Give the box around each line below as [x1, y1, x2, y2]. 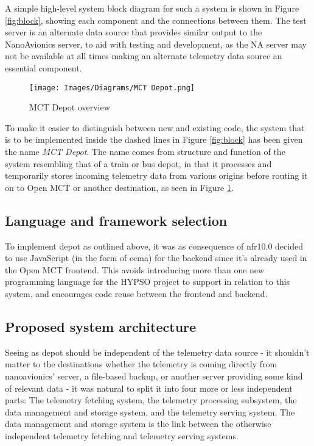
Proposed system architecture [5, 317, 197, 336]
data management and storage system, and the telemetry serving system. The [5, 405, 295, 418]
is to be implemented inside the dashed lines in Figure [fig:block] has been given [5, 133, 303, 146]
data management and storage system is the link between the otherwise [5, 417, 271, 430]
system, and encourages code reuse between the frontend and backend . [5, 287, 268, 300]
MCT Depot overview [29, 101, 110, 113]
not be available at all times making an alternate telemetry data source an [5, 49, 282, 62]
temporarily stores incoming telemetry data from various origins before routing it [5, 169, 308, 182]
